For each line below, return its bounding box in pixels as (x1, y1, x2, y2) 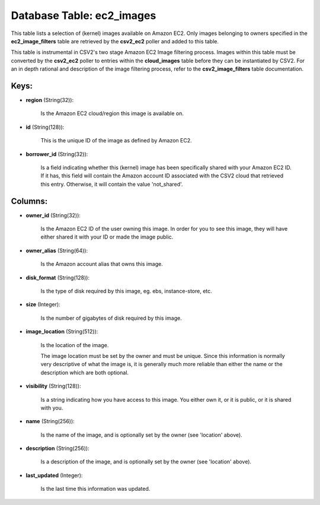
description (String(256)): (25, 445, 89, 452)
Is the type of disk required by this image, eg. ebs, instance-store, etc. (40, 288, 213, 294)
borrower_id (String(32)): (25, 150, 88, 157)
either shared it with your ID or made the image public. (40, 233, 174, 240)
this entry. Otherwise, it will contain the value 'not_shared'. (40, 180, 183, 188)
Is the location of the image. (40, 341, 109, 348)
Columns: (11, 196, 48, 206)
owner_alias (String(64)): (25, 247, 88, 254)
